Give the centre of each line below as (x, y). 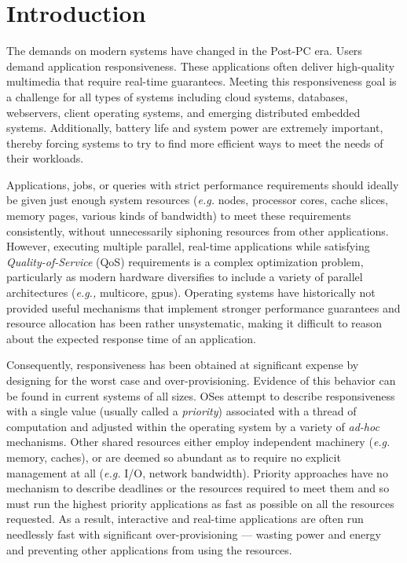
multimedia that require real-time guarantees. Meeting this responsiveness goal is (202, 81)
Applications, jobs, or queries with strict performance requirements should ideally (203, 184)
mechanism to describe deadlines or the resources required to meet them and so (198, 488)
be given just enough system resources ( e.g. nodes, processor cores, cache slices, (198, 200)
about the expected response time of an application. (131, 338)
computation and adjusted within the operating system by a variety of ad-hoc (193, 426)
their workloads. (45, 158)
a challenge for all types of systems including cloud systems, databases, (177, 96)
